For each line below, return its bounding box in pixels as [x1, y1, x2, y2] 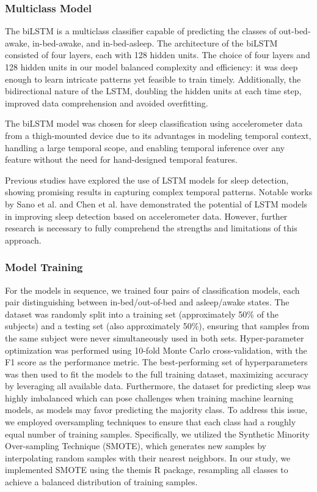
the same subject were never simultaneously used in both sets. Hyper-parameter [5, 331, 304, 344]
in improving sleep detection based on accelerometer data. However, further [5, 209, 288, 222]
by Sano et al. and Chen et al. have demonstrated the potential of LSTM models [5, 197, 308, 210]
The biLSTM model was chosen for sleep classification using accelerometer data [5, 117, 303, 130]
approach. [5, 233, 42, 246]
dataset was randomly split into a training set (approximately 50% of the [5, 307, 279, 320]
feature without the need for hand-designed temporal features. [5, 153, 238, 166]
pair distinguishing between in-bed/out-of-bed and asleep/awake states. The [5, 296, 290, 308]
